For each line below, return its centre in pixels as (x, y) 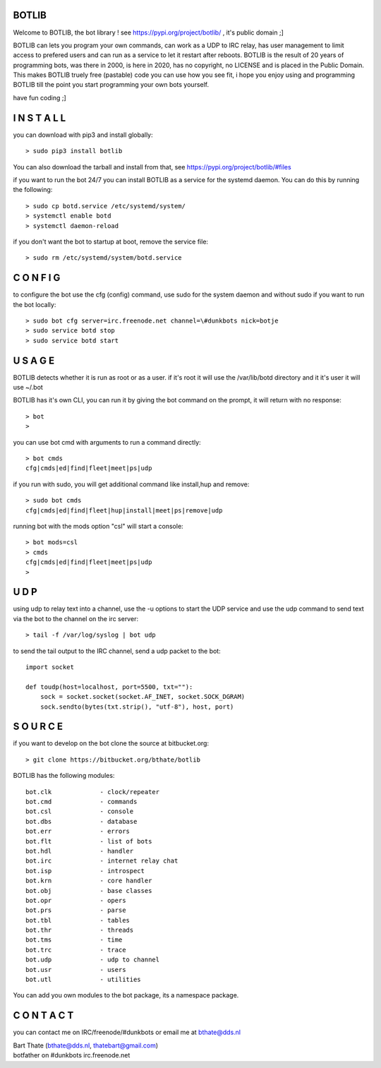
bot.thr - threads (80, 930)
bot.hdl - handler (80, 851)
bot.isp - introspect (85, 871)
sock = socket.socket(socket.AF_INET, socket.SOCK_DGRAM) (143, 697)
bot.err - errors (78, 832)
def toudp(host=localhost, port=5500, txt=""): (109, 687)
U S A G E (34, 360)
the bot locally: (35, 304)
